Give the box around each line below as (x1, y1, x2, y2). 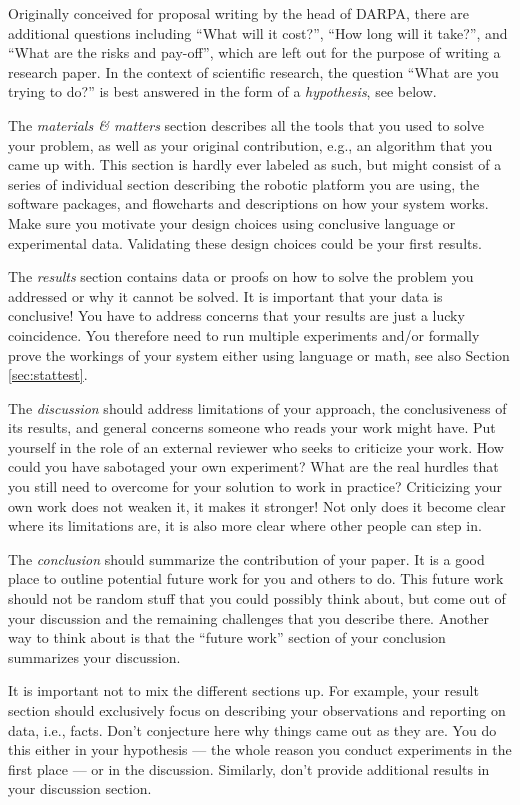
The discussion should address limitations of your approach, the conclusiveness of (8, 397, 507, 418)
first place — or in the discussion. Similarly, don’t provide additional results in (8, 758, 490, 779)
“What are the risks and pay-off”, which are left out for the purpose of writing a (8, 42, 501, 63)
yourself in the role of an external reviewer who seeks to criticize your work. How (8, 436, 504, 457)
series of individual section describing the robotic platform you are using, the (8, 173, 480, 194)
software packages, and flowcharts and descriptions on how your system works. (8, 193, 489, 214)
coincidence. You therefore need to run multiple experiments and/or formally (8, 324, 480, 345)
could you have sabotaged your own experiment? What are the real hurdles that (8, 456, 499, 477)
